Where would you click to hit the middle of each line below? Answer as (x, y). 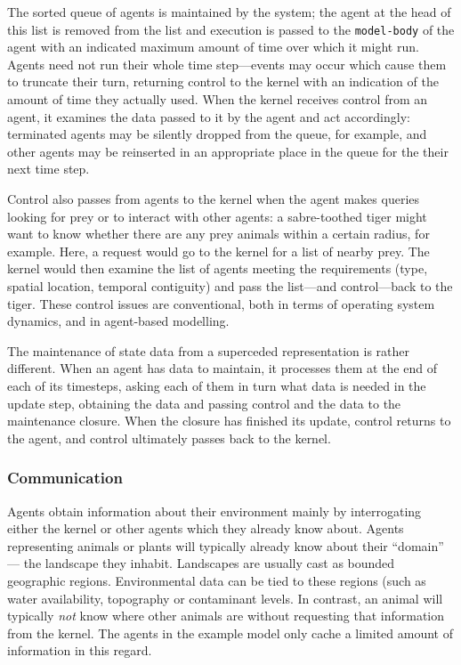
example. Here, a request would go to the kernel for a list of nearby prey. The (218, 251)
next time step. (49, 169)
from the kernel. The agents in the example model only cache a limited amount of (230, 633)
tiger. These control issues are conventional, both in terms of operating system (221, 303)
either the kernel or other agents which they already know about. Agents (206, 528)
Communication (65, 478)
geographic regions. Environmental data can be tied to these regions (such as (217, 580)
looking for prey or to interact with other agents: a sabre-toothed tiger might (217, 216)
